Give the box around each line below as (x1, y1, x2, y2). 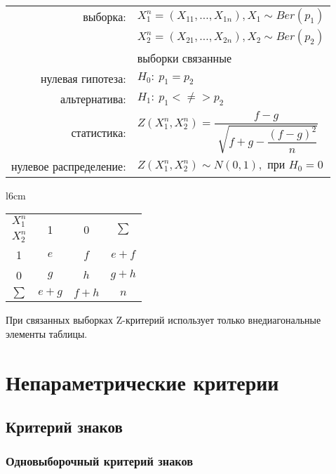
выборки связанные (137, 50, 231, 66)
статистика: (71, 124, 126, 140)
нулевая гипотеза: (40, 70, 126, 86)
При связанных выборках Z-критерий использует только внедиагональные (6, 312, 321, 327)
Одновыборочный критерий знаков (6, 452, 194, 470)
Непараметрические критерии (6, 367, 279, 396)
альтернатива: (60, 91, 126, 107)
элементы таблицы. (6, 326, 88, 341)
